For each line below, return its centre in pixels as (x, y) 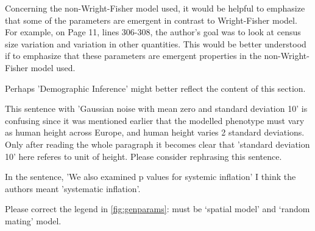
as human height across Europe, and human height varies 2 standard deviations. (155, 132)
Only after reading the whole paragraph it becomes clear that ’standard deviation (157, 144)
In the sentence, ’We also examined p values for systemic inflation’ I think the (150, 177)
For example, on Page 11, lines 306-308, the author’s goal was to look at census (153, 32)
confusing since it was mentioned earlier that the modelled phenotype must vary (155, 120)
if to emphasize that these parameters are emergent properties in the (133, 56)
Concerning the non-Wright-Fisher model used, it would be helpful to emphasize (155, 8)
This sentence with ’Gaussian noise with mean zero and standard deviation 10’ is (156, 109)
